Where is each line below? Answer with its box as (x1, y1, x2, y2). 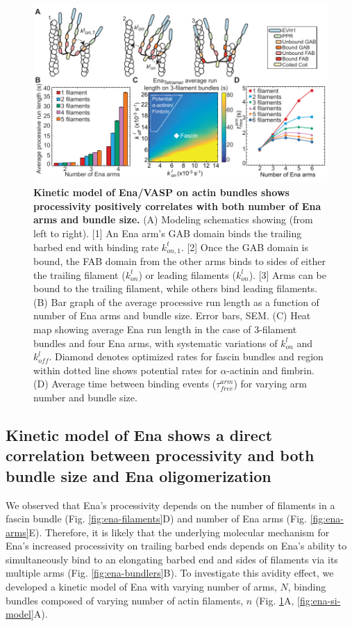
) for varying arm (233, 376, 307, 391)
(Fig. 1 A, (255, 593, 294, 607)
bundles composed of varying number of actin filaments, (6, 593, 244, 607)
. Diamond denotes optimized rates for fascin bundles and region (49, 349, 324, 364)
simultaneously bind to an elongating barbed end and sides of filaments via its (6, 552, 338, 566)
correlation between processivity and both (6, 444, 315, 466)
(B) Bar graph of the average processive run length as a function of (33, 294, 319, 309)
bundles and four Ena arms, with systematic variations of (33, 335, 278, 350)
